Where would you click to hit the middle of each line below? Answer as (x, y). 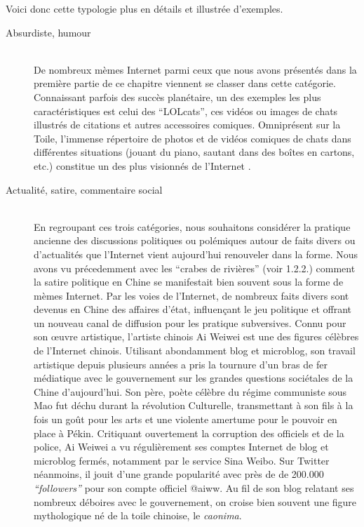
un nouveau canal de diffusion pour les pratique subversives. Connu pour (190, 322)
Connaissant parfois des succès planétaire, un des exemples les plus (177, 96)
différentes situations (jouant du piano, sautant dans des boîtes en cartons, (194, 152)
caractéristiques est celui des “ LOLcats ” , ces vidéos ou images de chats (186, 111)
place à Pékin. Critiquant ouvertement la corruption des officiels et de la (189, 433)
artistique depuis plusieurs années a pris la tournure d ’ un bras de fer (181, 364)
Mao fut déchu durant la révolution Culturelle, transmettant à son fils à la (194, 405)
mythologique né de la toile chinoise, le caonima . (138, 515)
